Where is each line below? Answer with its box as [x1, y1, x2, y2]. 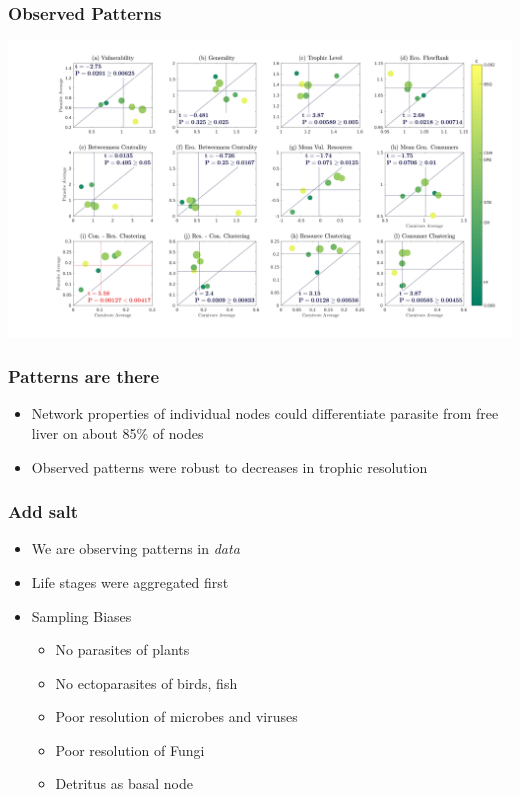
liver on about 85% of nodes [31, 422, 204, 443]
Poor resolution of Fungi [55, 739, 205, 760]
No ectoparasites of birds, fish [55, 672, 238, 693]
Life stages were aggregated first [31, 571, 229, 592]
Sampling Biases [31, 605, 132, 626]
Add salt [8, 499, 78, 524]
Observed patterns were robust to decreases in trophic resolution [31, 456, 428, 477]
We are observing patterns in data [31, 538, 240, 559]
